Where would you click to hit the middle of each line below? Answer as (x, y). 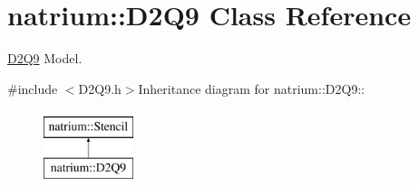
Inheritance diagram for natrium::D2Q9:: (252, 88)
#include (33, 88)
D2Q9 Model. (45, 58)
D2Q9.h (100, 88)
